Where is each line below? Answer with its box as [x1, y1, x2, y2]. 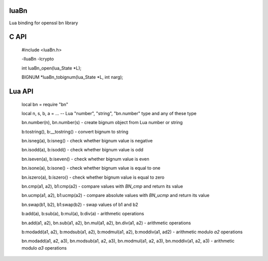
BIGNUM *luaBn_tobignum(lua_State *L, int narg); [21, 74, 124, 80]
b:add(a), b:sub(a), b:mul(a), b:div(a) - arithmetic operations [21, 211, 144, 217]
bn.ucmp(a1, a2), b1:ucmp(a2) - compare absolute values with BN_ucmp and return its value [21, 193, 209, 198]
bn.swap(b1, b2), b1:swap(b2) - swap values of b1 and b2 [21, 201, 138, 207]
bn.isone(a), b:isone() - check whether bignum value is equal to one [21, 165, 161, 171]
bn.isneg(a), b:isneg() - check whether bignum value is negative [21, 138, 153, 144]
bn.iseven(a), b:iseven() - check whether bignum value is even [21, 156, 149, 162]
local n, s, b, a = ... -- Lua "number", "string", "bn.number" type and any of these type [21, 110, 197, 116]
